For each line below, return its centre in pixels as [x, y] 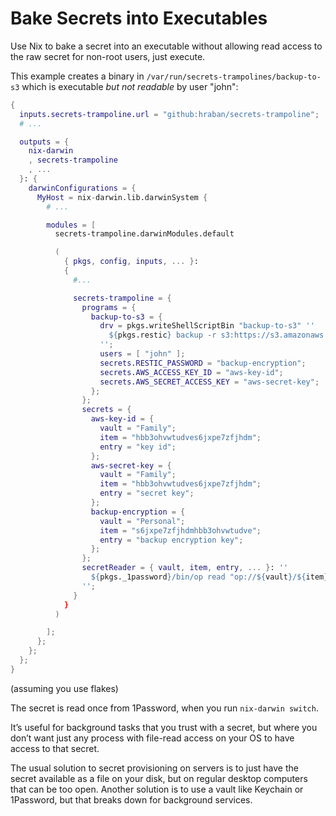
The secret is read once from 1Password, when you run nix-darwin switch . [164, 708]
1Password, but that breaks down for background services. [131, 799]
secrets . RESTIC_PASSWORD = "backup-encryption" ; [203, 363]
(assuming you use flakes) [64, 688]
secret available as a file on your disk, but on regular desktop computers [159, 778]
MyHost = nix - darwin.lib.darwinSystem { [122, 197]
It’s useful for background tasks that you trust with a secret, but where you [164, 727]
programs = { [109, 307]
